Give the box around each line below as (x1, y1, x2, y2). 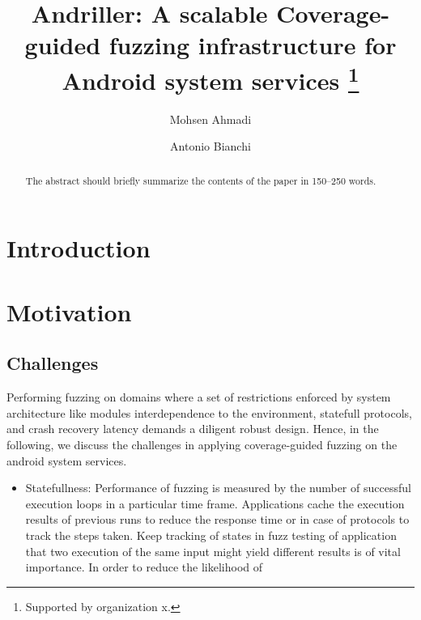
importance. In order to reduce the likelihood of (25, 558, 263, 575)
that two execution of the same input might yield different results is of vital (25, 542, 401, 559)
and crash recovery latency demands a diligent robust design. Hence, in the (6, 420, 379, 437)
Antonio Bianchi (170, 138, 251, 155)
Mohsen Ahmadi (169, 110, 252, 127)
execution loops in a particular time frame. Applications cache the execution (25, 495, 405, 512)
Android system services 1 (62, 60, 359, 96)
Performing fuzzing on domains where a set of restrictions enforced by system (6, 389, 391, 406)
